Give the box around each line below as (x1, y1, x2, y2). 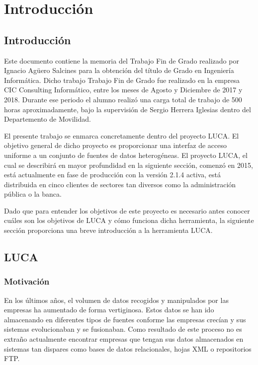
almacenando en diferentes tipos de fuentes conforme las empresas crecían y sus (4, 314, 246, 324)
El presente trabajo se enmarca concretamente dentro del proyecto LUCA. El (4, 130, 239, 141)
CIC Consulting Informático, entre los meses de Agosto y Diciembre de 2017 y (4, 84, 243, 95)
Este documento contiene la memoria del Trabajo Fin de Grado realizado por (4, 55, 239, 66)
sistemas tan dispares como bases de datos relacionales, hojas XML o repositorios (4, 343, 252, 354)
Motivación (4, 275, 50, 288)
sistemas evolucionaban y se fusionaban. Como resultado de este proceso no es (4, 324, 242, 334)
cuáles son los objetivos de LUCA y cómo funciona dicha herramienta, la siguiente (4, 215, 254, 225)
